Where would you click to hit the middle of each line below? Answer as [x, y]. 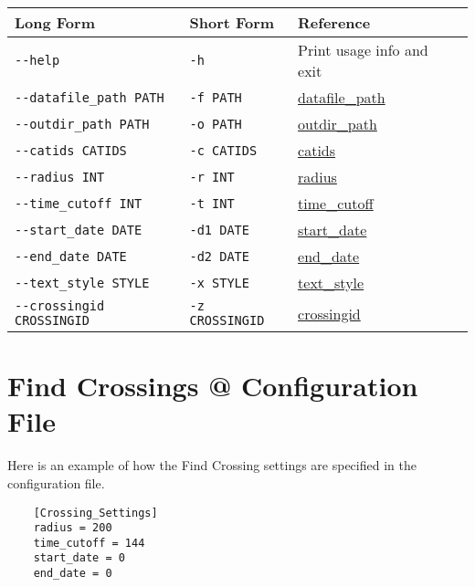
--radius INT [60, 177]
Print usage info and [363, 50]
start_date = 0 [79, 558]
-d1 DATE [219, 230]
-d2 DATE [219, 256]
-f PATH [216, 97]
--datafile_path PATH [90, 97]
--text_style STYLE [82, 283]
